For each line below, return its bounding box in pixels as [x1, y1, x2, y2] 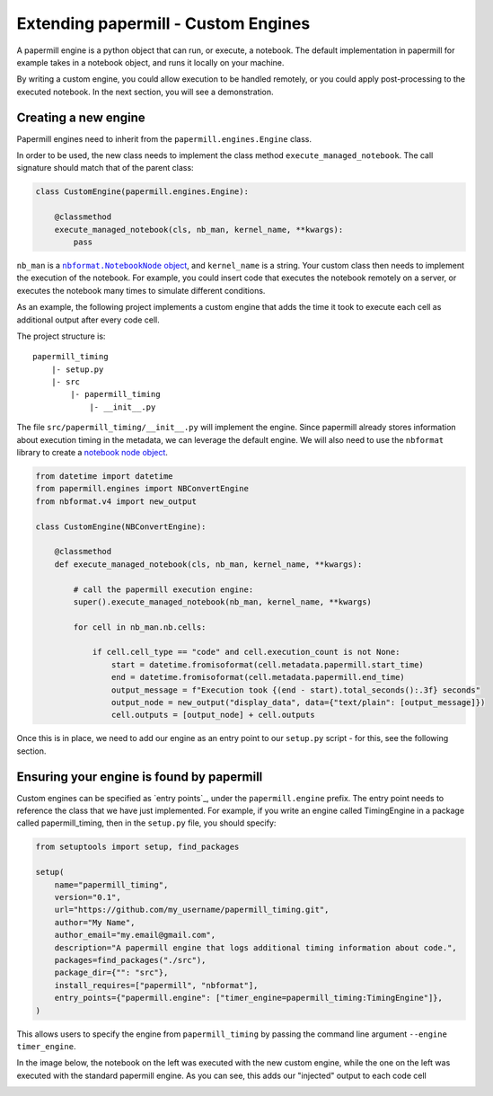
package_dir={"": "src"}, [54, 968, 169, 978]
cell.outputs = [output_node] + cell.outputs [110, 710, 315, 720]
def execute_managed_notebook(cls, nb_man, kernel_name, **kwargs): [54, 559, 363, 570]
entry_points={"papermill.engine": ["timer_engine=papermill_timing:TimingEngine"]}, [54, 993, 444, 1003]
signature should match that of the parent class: [16, 163, 194, 173]
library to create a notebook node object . [16, 447, 168, 458]
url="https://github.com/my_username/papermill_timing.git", [54, 905, 330, 915]
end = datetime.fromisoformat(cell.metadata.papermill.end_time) [110, 672, 406, 683]
